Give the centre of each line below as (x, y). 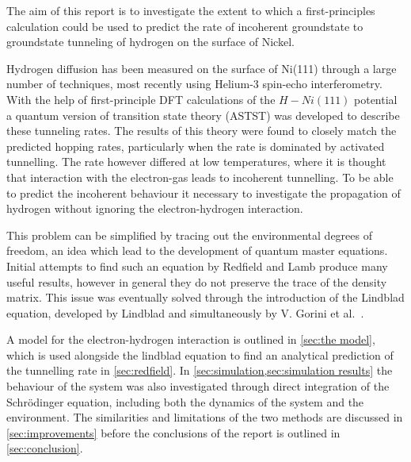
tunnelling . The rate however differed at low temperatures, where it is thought (196, 162)
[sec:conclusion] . (45, 448)
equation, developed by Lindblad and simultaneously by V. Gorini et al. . (185, 312)
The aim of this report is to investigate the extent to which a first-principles (191, 10)
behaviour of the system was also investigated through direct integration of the (198, 386)
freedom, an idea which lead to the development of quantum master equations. (197, 250)
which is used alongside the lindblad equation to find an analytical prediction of (200, 354)
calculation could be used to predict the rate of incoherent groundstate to (185, 26)
